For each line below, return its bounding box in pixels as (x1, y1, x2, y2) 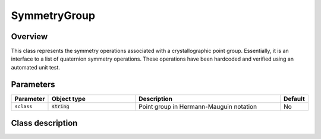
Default (283, 94, 306, 103)
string (51, 103, 70, 110)
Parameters (11, 79, 55, 89)
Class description (11, 118, 78, 128)
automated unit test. (11, 64, 61, 71)
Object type (51, 94, 86, 103)
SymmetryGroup (11, 9, 95, 22)
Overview (11, 31, 48, 42)
